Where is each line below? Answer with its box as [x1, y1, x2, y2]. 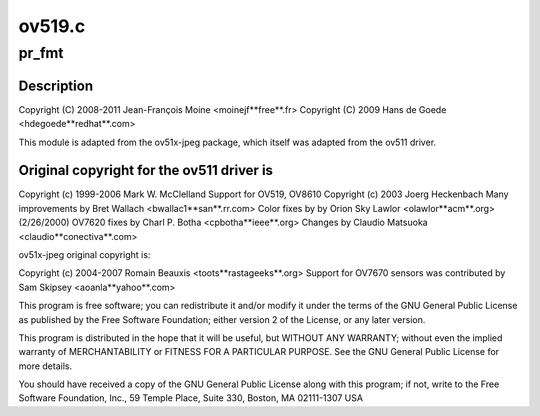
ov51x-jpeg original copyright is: [18, 248, 151, 260]
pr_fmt [18, 44, 64, 62]
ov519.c [18, 15, 86, 37]
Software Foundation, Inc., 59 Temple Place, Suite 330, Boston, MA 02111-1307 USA [18, 392, 364, 404]
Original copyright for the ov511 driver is [18, 162, 274, 179]
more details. [18, 360, 73, 372]
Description [18, 77, 94, 94]
